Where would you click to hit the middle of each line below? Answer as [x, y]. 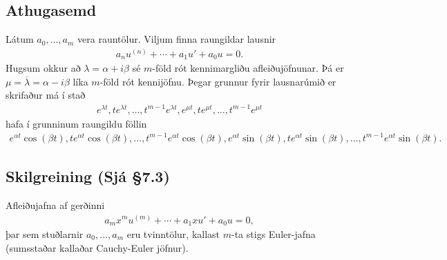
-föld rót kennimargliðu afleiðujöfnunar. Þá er [248, 68]
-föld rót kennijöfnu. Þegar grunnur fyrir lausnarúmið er [218, 81]
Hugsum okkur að [43, 68]
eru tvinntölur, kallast [173, 234]
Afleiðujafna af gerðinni [55, 204]
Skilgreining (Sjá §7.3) [88, 176]
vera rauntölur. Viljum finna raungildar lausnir [177, 39]
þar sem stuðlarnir [45, 234]
